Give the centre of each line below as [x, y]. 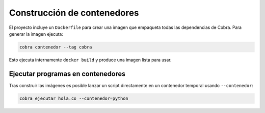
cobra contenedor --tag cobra [56, 47]
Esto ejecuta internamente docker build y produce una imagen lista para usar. [90, 60]
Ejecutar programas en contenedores [67, 74]
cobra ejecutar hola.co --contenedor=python [74, 98]
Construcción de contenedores [74, 13]
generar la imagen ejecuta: [36, 34]
